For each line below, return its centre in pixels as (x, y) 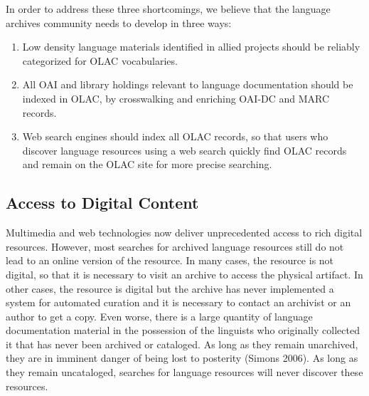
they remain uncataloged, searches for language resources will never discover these (184, 372)
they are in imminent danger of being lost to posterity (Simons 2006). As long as (182, 358)
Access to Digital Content (102, 203)
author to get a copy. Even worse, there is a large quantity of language (159, 316)
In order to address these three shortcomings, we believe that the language (168, 9)
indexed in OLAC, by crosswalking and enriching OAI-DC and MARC (176, 98)
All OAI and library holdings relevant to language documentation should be (188, 84)
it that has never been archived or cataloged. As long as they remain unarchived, (182, 344)
